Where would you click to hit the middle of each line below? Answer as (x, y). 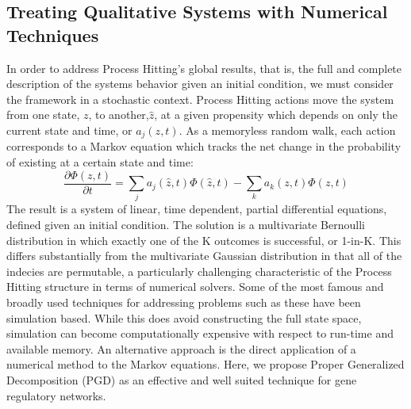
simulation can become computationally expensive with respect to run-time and (200, 333)
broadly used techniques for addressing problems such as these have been (184, 302)
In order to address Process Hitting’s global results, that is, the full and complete (204, 68)
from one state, (43, 115)
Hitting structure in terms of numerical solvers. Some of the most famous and (195, 287)
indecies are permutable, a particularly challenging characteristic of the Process (199, 271)
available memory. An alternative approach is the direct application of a (181, 348)
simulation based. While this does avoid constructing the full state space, (184, 317)
